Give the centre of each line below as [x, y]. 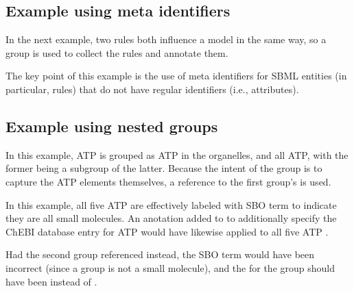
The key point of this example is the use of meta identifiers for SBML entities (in [176, 76]
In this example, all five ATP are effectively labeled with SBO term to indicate [171, 204]
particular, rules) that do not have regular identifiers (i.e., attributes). [152, 89]
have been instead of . [51, 281]
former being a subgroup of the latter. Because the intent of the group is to [164, 168]
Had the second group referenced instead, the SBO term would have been [160, 254]
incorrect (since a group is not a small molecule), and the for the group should [170, 267]
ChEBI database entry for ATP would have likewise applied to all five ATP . [167, 231]
